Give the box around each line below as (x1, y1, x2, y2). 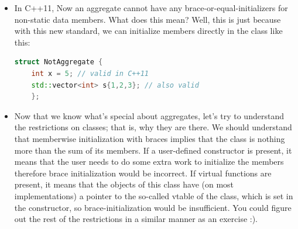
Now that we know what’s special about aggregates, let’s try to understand (14, 109, 284, 122)
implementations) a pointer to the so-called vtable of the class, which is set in (14, 189, 293, 202)
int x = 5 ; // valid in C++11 (31, 69, 149, 78)
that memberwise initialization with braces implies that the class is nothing (14, 132, 285, 144)
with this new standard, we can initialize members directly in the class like (14, 25, 283, 37)
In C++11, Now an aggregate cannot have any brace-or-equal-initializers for (14, 2, 288, 13)
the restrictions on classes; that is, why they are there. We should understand (14, 121, 292, 133)
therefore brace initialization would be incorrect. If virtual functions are (14, 166, 272, 179)
